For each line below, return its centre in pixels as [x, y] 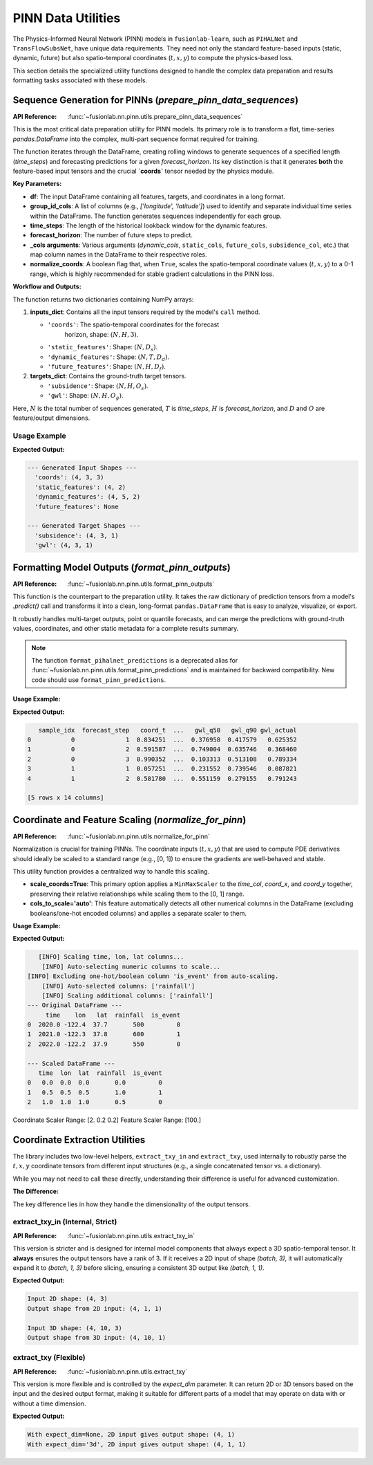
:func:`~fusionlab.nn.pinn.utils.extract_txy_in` [131, 1235]
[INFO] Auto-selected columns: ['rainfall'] [118, 986]
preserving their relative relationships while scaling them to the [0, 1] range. [137, 894]
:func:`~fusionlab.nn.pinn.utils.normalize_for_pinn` [138, 836]
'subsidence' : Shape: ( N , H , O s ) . [98, 386]
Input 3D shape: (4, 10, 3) [75, 1328]
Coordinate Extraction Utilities [79, 1140]
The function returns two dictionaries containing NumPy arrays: [103, 299]
